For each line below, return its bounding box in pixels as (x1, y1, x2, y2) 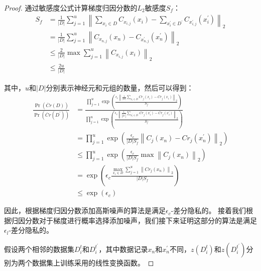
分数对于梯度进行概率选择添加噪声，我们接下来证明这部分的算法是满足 (25, 215, 257, 225)
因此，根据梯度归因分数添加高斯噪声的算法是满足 (4, 205, 166, 216)
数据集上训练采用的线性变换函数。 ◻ (32, 257, 154, 267)
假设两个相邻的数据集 (4, 243, 74, 254)
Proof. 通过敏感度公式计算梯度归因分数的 (4, 3, 138, 13)
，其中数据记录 (98, 243, 148, 254)
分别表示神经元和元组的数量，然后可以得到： (46, 82, 194, 93)
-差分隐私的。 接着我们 (171, 205, 246, 216)
